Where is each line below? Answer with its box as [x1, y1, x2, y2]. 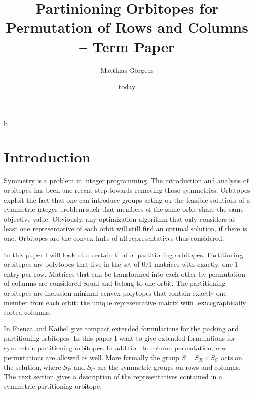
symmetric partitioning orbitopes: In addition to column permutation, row [4, 342, 227, 352]
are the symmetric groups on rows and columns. [97, 362, 241, 372]
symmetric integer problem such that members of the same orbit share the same [4, 204, 244, 214]
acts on [221, 352, 242, 362]
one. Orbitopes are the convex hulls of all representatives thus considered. [4, 232, 224, 243]
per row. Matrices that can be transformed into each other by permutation [21, 268, 245, 278]
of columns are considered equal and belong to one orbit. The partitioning [4, 278, 226, 288]
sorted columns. [4, 307, 51, 317]
